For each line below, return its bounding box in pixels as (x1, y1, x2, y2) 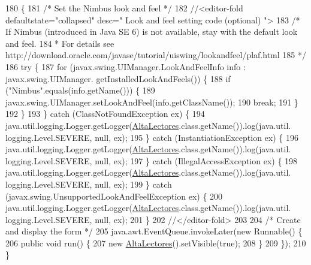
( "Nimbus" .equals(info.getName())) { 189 (5, 84, 155, 97)
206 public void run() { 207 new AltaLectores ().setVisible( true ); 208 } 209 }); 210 (5, 236, 306, 249)
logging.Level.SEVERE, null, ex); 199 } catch (5, 177, 172, 190)
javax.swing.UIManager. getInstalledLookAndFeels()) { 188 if (5, 72, 231, 85)
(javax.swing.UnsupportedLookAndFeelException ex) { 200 (5, 189, 223, 202)
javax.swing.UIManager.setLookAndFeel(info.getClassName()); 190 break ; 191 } (5, 95, 298, 108)
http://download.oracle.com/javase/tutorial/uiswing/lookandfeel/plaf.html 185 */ (5, 49, 306, 61)
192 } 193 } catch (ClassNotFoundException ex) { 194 (5, 107, 205, 120)
